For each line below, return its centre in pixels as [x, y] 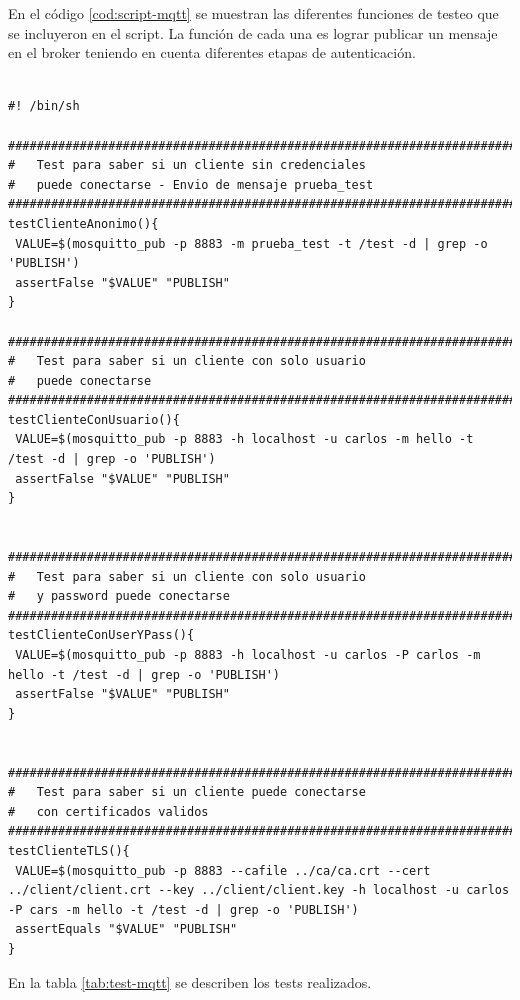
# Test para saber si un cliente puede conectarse [187, 792]
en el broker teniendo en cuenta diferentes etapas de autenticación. [212, 52]
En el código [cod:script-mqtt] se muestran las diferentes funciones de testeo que [253, 13]
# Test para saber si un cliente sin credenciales [187, 165]
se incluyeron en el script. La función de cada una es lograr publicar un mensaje [253, 32]
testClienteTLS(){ [69, 850]
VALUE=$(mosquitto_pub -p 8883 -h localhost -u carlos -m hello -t [244, 439]
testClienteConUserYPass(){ [101, 635]
